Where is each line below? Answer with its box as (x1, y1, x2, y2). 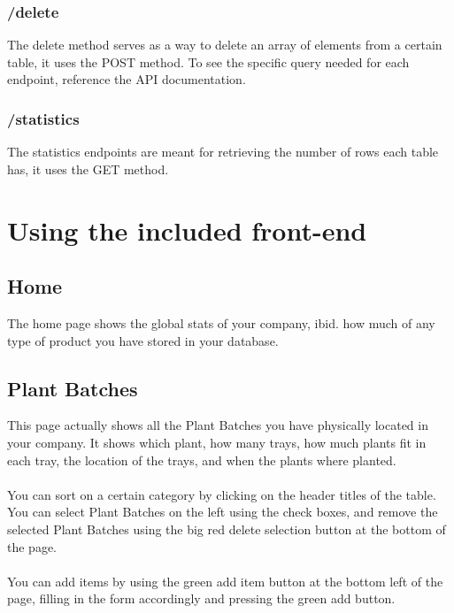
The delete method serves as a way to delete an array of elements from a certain (7, 35, 442, 54)
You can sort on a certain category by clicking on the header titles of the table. (7, 485, 436, 503)
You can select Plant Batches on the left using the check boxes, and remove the (7, 502, 438, 521)
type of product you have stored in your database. (7, 331, 279, 349)
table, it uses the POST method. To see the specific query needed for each (7, 52, 410, 71)
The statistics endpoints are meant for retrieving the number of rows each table (7, 142, 439, 161)
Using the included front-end (7, 211, 367, 248)
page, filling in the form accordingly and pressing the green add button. (7, 589, 396, 608)
